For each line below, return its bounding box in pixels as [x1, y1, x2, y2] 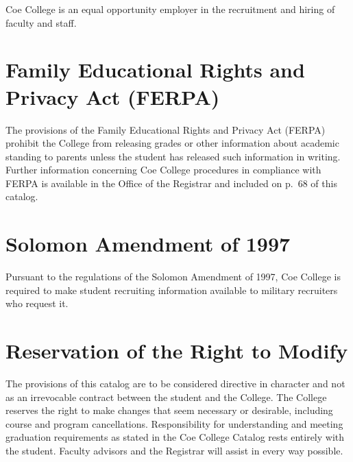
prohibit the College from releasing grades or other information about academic [5, 136, 339, 150]
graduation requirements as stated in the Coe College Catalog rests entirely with [5, 430, 345, 444]
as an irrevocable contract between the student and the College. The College [5, 389, 327, 404]
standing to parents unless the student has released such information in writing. [5, 149, 341, 163]
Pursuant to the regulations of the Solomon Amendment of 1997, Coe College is [5, 269, 341, 284]
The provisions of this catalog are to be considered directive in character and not [5, 376, 345, 391]
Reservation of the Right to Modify [5, 337, 348, 365]
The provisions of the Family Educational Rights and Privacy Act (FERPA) [5, 122, 326, 136]
